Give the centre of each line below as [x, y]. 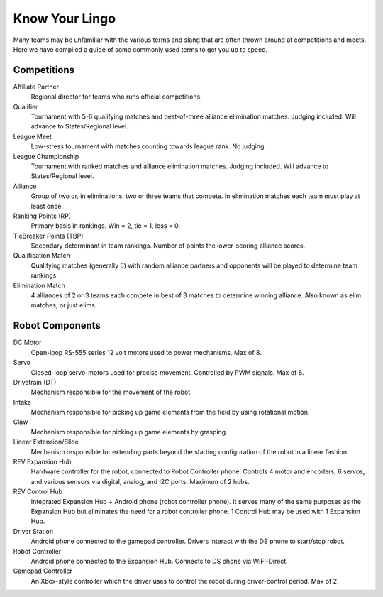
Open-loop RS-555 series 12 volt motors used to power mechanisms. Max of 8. [146, 352]
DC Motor [27, 343]
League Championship [46, 156]
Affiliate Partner [36, 87]
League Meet [33, 136]
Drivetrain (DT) [35, 382]
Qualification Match [41, 256]
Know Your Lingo [65, 18]
